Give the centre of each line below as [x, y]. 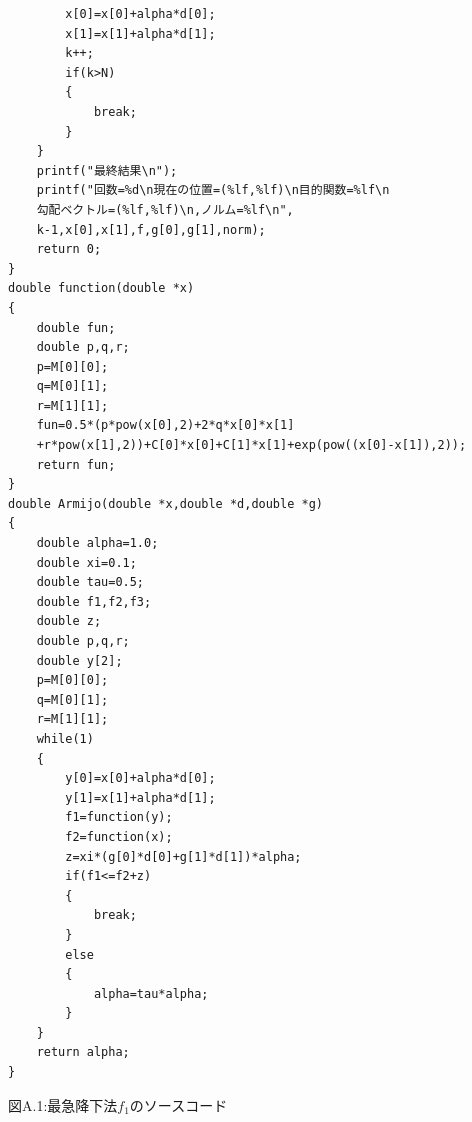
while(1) [65, 738]
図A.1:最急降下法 [63, 1104]
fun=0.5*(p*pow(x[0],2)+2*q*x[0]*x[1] [165, 425]
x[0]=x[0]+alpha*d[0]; [140, 14]
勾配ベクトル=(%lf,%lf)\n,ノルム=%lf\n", [165, 209]
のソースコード [178, 1104]
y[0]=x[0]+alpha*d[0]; [140, 778]
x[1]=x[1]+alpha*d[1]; [140, 33]
